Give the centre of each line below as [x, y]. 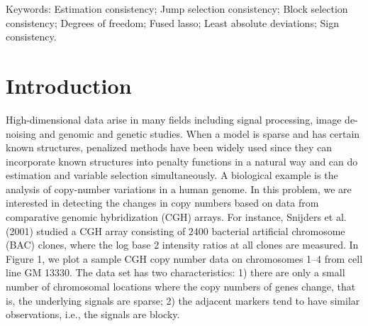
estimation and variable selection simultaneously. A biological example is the [172, 175]
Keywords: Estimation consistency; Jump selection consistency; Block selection [177, 9]
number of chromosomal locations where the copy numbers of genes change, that [181, 287]
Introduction [69, 85]
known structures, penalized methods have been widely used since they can [169, 147]
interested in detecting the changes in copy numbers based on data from [162, 203]
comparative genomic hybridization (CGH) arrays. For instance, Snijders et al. [176, 217]
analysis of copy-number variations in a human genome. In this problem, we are [179, 189]
